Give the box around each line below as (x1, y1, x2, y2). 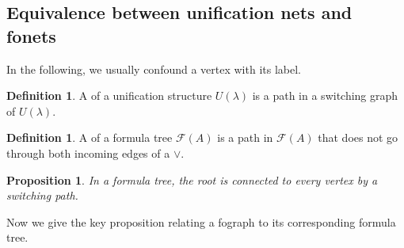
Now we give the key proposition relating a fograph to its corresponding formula (6, 213, 396, 230)
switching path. (6, 187, 78, 204)
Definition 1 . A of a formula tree (6, 129, 173, 146)
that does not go (318, 129, 398, 146)
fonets (6, 23, 56, 48)
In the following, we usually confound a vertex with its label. (6, 60, 301, 77)
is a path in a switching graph (252, 87, 398, 104)
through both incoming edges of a (6, 144, 170, 161)
